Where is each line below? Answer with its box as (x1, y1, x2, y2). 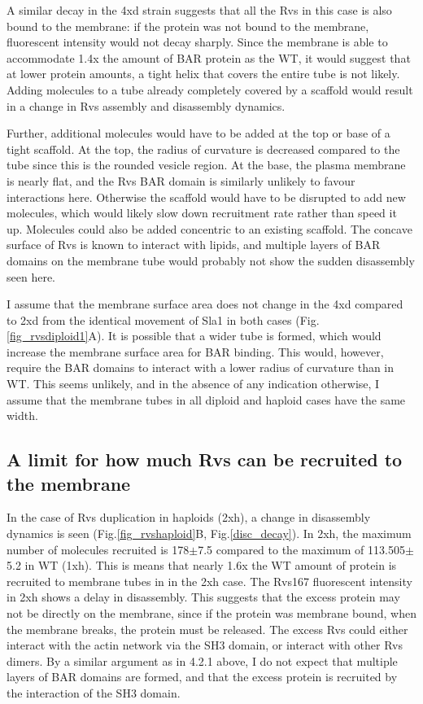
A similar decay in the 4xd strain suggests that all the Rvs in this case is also (7, 2, 392, 18)
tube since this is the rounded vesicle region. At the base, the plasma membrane (7, 156, 406, 173)
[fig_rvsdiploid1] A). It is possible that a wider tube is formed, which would (7, 327, 382, 344)
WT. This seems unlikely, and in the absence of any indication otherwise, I (7, 375, 380, 392)
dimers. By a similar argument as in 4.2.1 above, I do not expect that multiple (7, 652, 398, 669)
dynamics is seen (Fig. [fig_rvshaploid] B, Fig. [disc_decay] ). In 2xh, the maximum (7, 525, 412, 542)
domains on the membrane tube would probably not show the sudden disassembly (7, 251, 415, 269)
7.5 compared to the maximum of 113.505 (198, 540, 405, 558)
